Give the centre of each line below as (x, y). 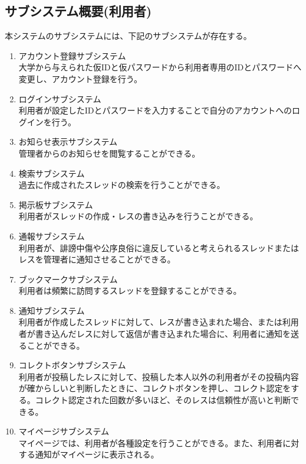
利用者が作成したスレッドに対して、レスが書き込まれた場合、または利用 (159, 322)
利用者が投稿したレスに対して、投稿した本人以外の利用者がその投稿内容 (159, 376)
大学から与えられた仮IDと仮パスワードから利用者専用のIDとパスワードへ (160, 67)
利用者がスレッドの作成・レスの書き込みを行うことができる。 (138, 216)
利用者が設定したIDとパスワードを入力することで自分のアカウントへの (155, 110)
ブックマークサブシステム (68, 279)
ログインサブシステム (60, 98)
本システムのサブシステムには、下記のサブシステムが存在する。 (128, 36)
